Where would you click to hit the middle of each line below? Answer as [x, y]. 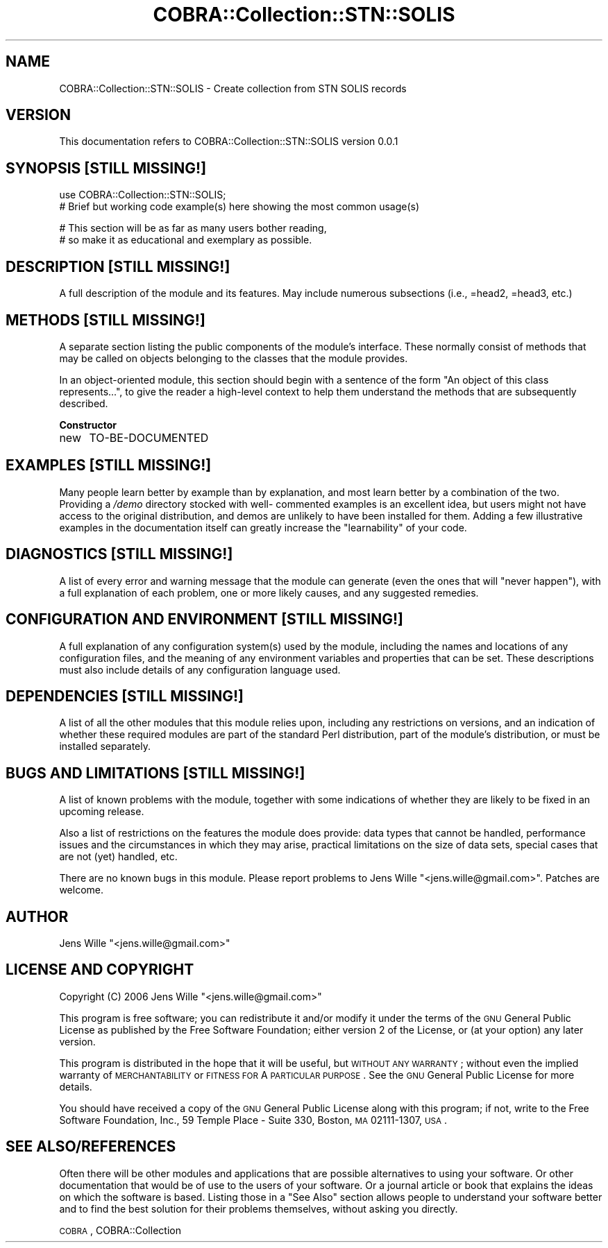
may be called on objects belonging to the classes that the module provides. [234, 358]
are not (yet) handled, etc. [118, 857]
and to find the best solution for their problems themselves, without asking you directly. [259, 1208]
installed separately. [105, 746]
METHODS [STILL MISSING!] [105, 320]
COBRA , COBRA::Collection [120, 1230]
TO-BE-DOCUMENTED [149, 437]
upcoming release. [102, 812]
